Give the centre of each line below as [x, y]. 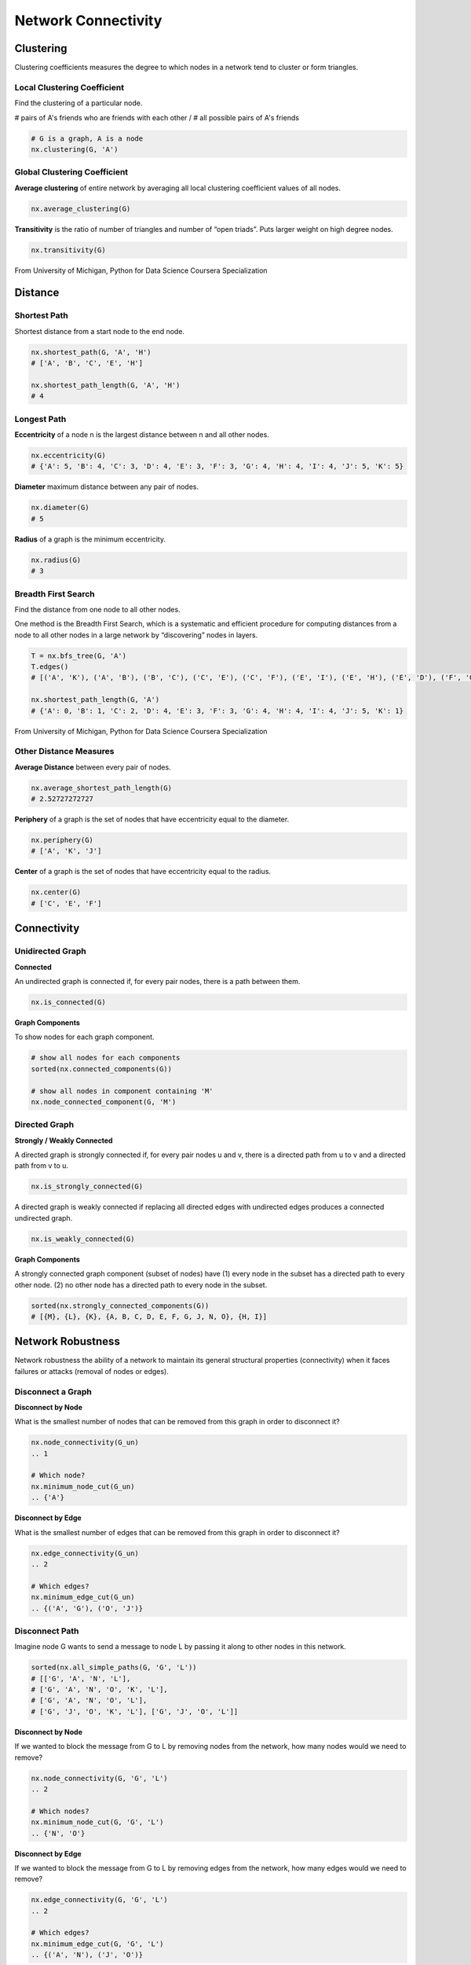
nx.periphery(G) [62, 840]
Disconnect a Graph [53, 1391]
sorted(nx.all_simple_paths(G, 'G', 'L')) [114, 1667]
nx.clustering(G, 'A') [75, 149]
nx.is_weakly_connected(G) [83, 1239]
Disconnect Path [47, 1631]
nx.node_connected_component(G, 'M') [104, 1102]
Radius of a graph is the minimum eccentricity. [90, 539]
